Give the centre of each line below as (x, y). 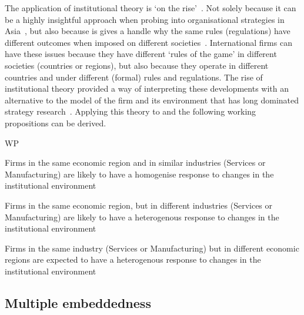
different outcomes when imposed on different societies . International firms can (148, 42)
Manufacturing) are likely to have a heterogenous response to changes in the (142, 217)
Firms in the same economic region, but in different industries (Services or (139, 205)
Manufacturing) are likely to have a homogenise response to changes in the (139, 174)
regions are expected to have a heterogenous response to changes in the (133, 259)
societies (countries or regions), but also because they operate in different (137, 65)
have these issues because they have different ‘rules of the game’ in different (141, 54)
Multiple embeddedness (78, 302)
